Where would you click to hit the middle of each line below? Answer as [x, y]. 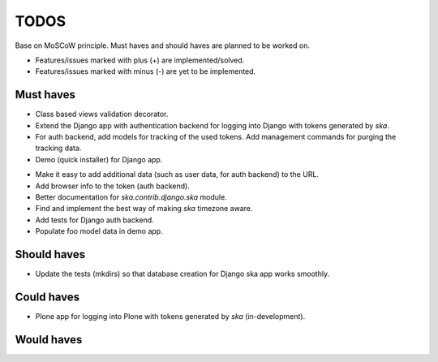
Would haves [49, 340]
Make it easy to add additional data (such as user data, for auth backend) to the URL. [177, 175]
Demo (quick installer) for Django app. [99, 159]
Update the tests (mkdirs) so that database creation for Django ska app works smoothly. [182, 274]
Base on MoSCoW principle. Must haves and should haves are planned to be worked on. [162, 45]
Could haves [47, 297]
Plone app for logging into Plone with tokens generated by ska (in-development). [170, 316]
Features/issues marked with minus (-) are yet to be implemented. [146, 71]
